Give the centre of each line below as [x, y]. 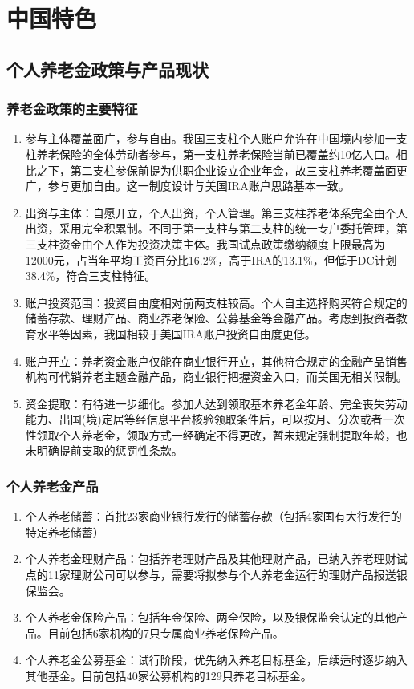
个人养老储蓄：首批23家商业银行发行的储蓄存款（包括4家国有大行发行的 [213, 516]
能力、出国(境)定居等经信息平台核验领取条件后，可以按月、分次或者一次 [215, 419]
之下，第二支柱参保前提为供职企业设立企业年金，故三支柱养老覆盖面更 [222, 170]
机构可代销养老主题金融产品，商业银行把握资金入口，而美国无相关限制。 [216, 377]
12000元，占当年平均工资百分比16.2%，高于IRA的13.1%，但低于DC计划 [211, 259]
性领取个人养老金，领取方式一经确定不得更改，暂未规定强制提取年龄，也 [216, 434]
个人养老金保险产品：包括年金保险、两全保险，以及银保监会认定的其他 [211, 617]
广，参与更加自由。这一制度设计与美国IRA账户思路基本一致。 [187, 186]
